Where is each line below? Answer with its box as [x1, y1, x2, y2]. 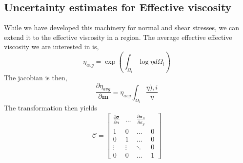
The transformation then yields [4, 103, 97, 113]
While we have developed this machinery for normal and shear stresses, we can [4, 22, 240, 33]
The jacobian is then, [4, 72, 67, 82]
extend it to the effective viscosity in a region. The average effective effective [4, 32, 232, 42]
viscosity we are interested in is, [4, 41, 99, 52]
